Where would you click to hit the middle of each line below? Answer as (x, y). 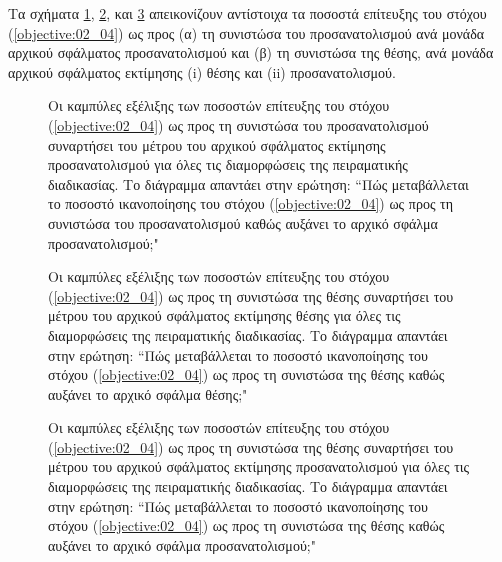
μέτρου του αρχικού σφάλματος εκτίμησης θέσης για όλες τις (224, 315)
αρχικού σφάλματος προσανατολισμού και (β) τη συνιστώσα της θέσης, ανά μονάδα (251, 52)
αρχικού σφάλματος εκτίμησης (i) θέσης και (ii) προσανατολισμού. (202, 71)
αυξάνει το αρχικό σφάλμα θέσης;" (148, 393)
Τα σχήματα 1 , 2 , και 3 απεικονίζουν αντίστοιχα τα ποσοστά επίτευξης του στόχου (247, 13)
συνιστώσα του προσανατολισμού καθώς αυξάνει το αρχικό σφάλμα (243, 222)
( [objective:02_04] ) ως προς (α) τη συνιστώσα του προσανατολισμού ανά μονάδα (246, 32)
